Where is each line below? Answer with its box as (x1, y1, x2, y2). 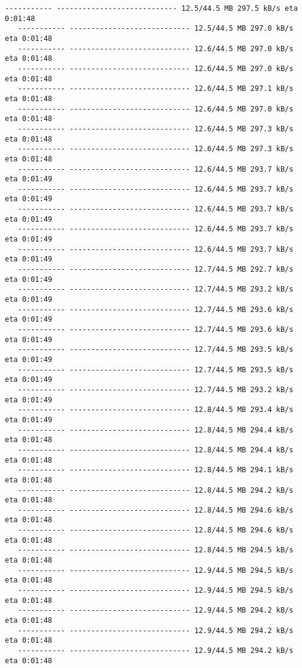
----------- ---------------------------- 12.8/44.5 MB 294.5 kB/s (17, 546, 294, 555)
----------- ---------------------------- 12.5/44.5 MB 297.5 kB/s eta (5, 4, 298, 13)
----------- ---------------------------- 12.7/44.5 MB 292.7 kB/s (17, 265, 294, 274)
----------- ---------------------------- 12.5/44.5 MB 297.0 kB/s (17, 24, 294, 33)
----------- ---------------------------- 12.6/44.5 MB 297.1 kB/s (17, 84, 294, 93)
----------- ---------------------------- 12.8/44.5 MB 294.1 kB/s (17, 466, 294, 475)
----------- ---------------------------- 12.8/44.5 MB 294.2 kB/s (17, 485, 294, 495)
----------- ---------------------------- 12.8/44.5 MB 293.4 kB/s (17, 405, 294, 414)
